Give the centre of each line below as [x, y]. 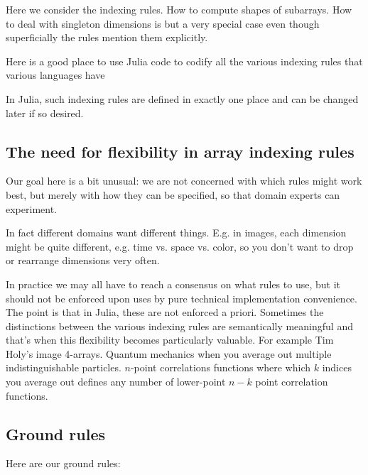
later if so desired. [45, 113]
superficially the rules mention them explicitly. [107, 37]
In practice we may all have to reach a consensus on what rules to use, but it [173, 284]
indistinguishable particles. [64, 367]
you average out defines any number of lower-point [116, 382]
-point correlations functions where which [221, 367]
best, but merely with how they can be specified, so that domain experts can [173, 194]
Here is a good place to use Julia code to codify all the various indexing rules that [184, 61]
